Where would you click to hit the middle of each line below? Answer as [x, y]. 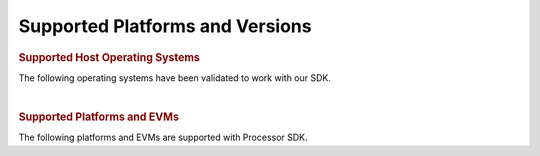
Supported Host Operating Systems [109, 57]
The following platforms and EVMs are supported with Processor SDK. [163, 137]
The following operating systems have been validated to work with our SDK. [175, 77]
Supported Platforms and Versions [165, 26]
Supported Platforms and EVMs [99, 117]
